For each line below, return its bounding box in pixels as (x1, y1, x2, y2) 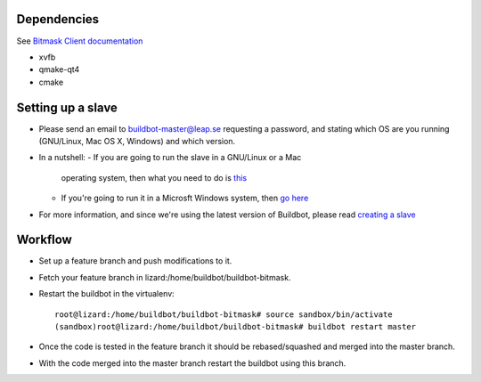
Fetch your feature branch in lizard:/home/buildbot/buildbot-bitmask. (38, 272, 291, 282)
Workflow (16, 232, 73, 248)
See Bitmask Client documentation (16, 36, 143, 46)
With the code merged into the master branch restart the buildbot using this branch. (38, 357, 346, 369)
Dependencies (16, 12, 100, 27)
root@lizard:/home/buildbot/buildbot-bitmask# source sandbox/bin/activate (54, 309, 393, 320)
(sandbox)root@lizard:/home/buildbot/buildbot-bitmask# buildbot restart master (54, 321, 417, 332)
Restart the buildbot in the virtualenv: (38, 289, 175, 299)
